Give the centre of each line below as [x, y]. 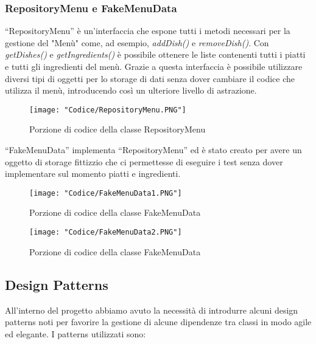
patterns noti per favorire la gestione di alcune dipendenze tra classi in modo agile [158, 322]
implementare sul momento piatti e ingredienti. [93, 174]
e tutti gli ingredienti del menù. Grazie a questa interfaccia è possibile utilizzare [154, 66]
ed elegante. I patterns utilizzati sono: [75, 333]
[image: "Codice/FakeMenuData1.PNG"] [106, 193]
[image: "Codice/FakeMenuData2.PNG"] [106, 232]
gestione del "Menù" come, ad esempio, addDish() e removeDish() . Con [137, 42]
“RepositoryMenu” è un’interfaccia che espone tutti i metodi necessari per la [148, 31]
